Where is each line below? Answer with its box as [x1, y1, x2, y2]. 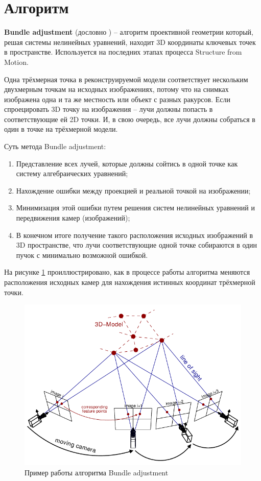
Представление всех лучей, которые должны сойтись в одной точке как [16, 158, 238, 169]
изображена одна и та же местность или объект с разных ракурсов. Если [4, 93, 230, 104]
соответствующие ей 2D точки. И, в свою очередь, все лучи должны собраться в [4, 113, 255, 124]
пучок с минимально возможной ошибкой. [16, 249, 148, 260]
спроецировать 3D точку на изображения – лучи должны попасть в [4, 104, 213, 114]
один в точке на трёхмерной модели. [4, 124, 118, 134]
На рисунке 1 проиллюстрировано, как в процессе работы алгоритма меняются [4, 267, 250, 277]
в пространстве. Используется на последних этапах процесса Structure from [4, 46, 242, 57]
